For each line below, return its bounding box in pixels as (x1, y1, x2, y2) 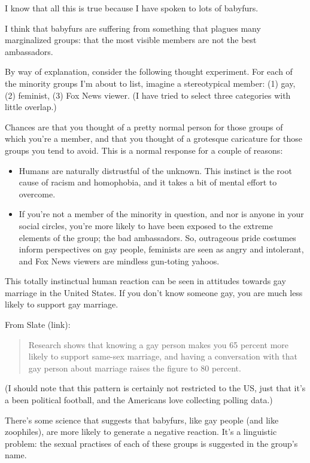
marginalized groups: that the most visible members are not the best (5, 33, 257, 46)
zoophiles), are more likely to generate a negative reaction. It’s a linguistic (5, 425, 277, 438)
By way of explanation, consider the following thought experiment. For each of (5, 65, 293, 78)
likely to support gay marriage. (5, 298, 118, 310)
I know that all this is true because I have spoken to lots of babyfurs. (5, 2, 259, 14)
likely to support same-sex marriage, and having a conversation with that (28, 350, 298, 363)
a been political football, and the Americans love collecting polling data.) (5, 394, 273, 406)
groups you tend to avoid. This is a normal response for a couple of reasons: (5, 144, 283, 156)
